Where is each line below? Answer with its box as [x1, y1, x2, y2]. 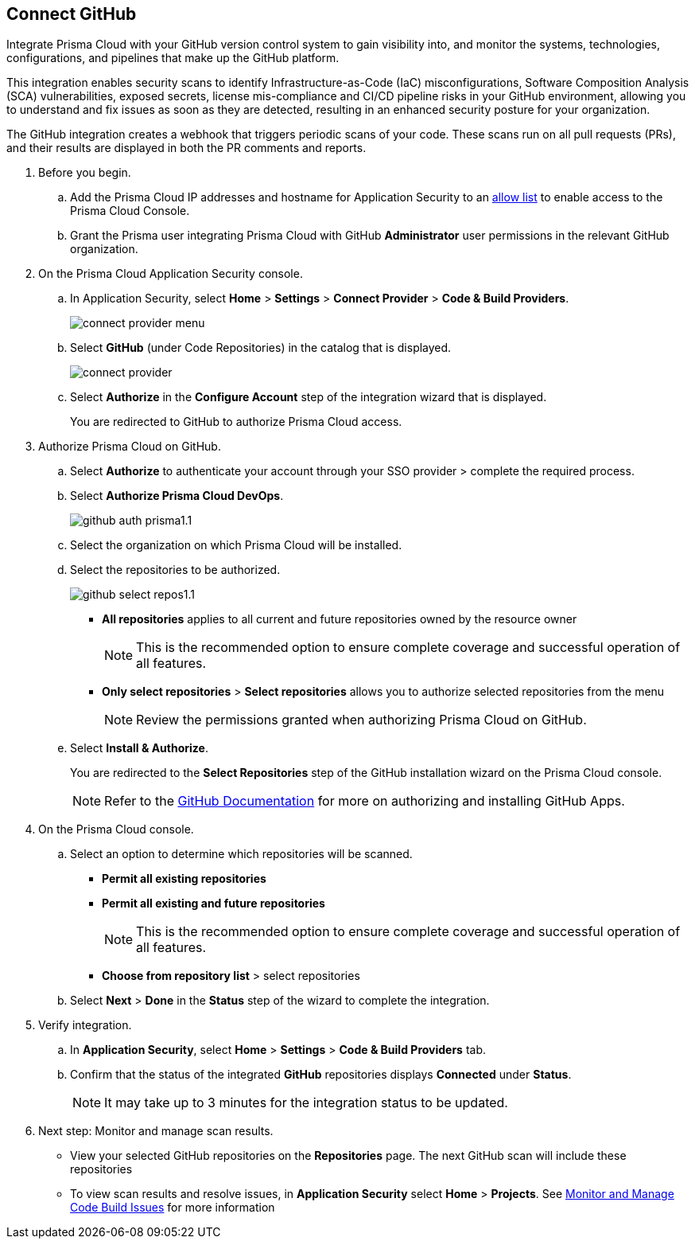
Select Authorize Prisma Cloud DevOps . [70, 489, 284, 503]
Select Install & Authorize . [70, 741, 208, 755]
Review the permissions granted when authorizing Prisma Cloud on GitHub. [136, 712, 587, 728]
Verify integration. [38, 1018, 132, 1032]
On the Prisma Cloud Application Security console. [38, 267, 303, 281]
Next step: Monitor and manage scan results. [38, 1124, 274, 1138]
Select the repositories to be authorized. [70, 563, 281, 577]
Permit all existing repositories [102, 872, 266, 886]
